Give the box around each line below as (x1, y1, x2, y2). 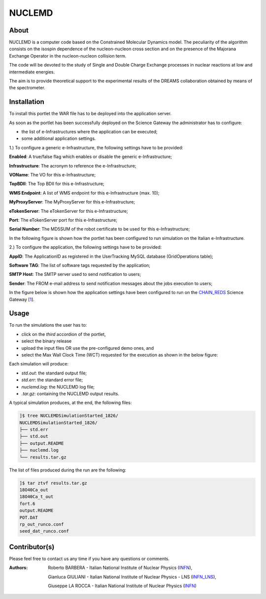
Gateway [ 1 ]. (9, 296, 34, 302)
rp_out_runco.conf (19, 521, 64, 527)
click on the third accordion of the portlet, (21, 331, 106, 337)
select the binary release (21, 338, 72, 344)
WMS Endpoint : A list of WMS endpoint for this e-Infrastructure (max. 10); (9, 190, 160, 196)
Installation (9, 98, 44, 106)
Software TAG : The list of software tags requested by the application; (9, 262, 150, 268)
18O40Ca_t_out (19, 494, 54, 499)
